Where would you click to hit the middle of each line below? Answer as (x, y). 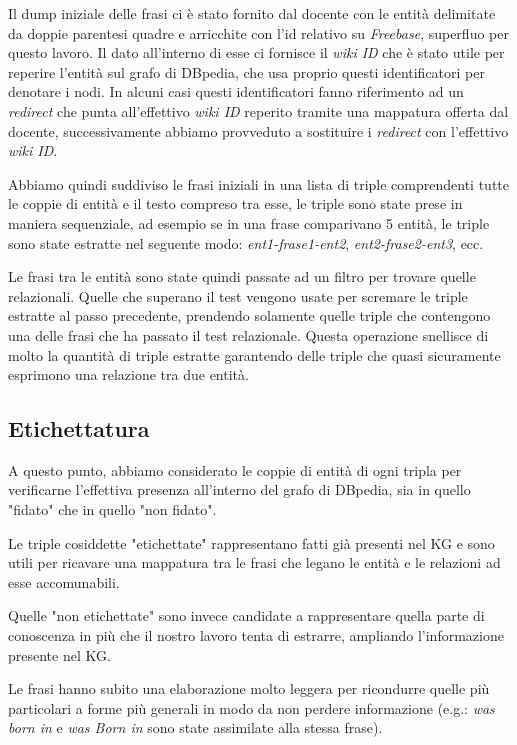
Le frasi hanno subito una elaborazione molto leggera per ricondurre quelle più (249, 688)
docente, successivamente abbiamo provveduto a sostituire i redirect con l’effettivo (258, 130)
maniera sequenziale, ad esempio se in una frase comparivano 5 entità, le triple (249, 222)
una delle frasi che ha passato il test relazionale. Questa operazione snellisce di (248, 334)
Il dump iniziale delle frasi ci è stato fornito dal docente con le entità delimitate (252, 13)
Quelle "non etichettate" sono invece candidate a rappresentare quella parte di (246, 615)
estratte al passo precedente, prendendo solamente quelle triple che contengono (249, 315)
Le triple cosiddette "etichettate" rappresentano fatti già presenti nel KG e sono (251, 542)
